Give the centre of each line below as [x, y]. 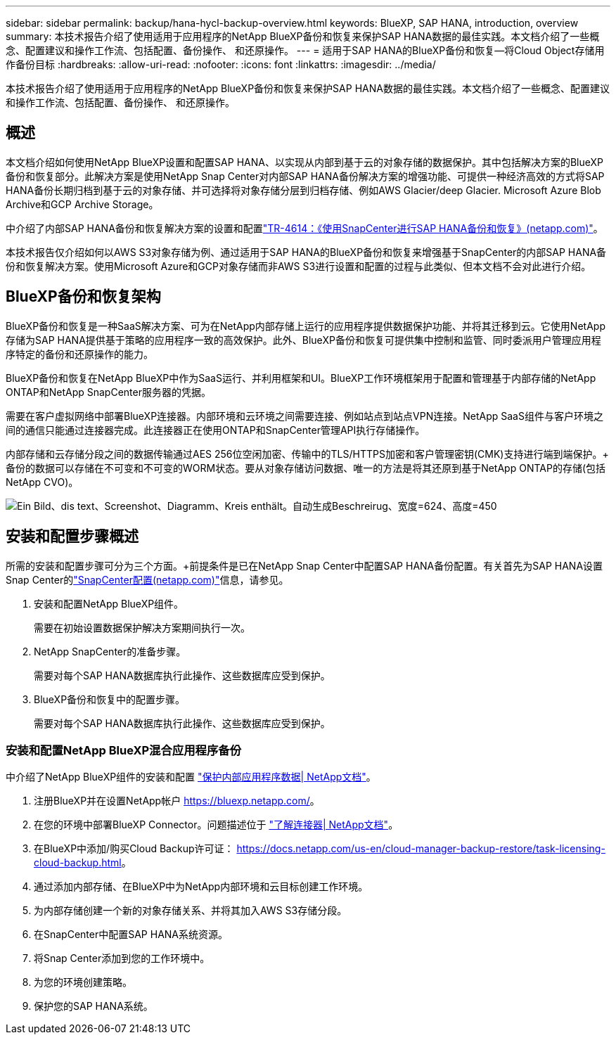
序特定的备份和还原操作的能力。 [79, 354]
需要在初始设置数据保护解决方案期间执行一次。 [142, 627]
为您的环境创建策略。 [83, 982]
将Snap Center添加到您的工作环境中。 [122, 958]
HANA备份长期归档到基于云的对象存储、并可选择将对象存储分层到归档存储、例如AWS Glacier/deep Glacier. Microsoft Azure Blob [303, 190]
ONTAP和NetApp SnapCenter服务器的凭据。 [108, 392]
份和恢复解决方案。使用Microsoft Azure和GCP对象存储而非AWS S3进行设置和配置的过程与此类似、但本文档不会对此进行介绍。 [299, 266]
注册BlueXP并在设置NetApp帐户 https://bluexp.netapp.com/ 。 [177, 801]
